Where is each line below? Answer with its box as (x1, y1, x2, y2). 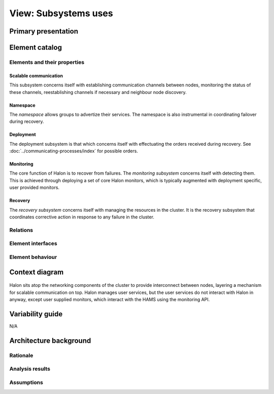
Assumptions (9, 379, 43, 386)
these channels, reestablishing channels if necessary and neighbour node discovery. (9, 89, 187, 95)
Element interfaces (9, 240, 58, 247)
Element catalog (9, 43, 62, 52)
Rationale (9, 352, 33, 359)
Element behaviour (9, 253, 57, 260)
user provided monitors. (9, 184, 60, 190)
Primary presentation (9, 27, 79, 36)
